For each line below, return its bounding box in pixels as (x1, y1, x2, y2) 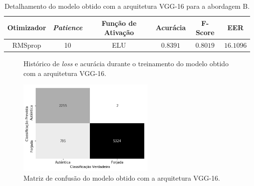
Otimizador (7, 22, 46, 33)
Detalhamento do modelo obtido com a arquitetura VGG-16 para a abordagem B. (4, 1, 250, 11)
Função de (101, 18, 137, 28)
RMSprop (12, 40, 42, 50)
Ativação (104, 27, 134, 37)
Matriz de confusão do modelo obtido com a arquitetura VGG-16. (23, 172, 220, 183)
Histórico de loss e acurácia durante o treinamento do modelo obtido (23, 58, 229, 69)
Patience (53, 22, 83, 33)
